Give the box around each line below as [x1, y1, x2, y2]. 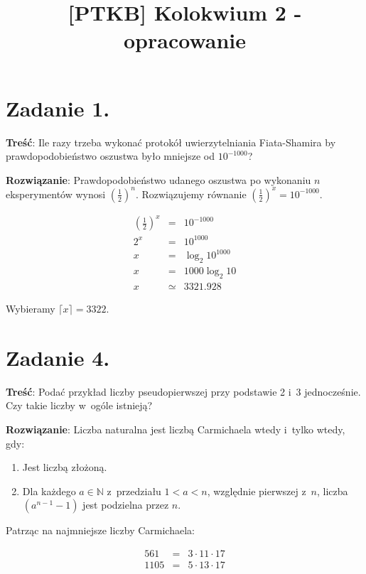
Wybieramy [6, 301, 55, 316]
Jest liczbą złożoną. [22, 460, 107, 475]
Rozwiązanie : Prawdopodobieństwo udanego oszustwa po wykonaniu [6, 172, 311, 187]
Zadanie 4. [6, 342, 110, 372]
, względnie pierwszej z [207, 483, 306, 498]
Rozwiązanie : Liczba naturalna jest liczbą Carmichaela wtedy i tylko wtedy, [6, 421, 345, 436]
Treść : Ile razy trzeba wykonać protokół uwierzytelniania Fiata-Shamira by [6, 134, 336, 149]
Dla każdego [22, 483, 76, 498]
